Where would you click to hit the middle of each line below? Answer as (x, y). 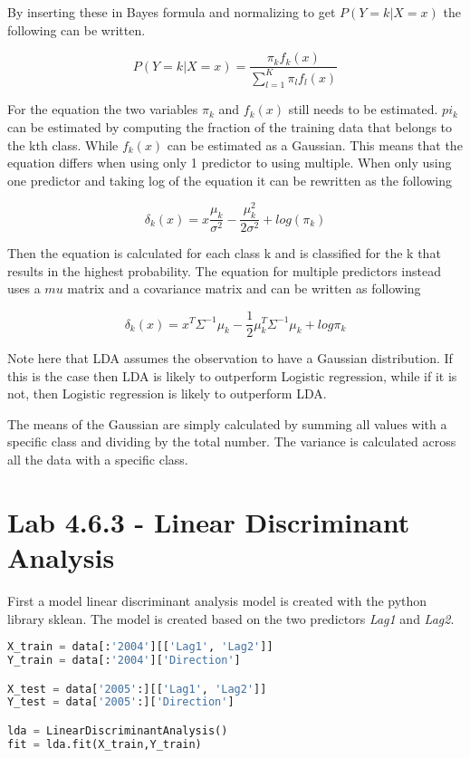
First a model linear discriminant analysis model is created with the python (217, 600)
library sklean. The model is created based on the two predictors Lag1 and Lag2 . (231, 618)
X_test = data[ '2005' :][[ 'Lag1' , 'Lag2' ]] (137, 689)
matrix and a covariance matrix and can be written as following (244, 288)
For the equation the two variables (103, 109)
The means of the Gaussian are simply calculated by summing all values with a (227, 423)
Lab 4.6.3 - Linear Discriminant (209, 521)
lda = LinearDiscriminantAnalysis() (118, 730)
